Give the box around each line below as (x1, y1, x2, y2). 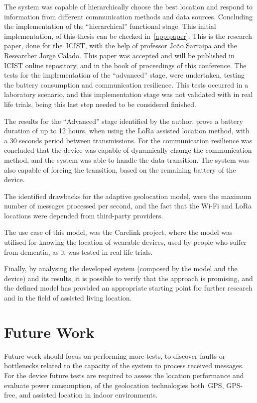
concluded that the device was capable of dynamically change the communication (4, 145, 252, 155)
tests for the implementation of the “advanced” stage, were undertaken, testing (4, 70, 245, 80)
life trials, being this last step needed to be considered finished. (4, 99, 196, 109)
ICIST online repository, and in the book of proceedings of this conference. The (4, 60, 247, 70)
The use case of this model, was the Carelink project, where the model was (4, 227, 233, 237)
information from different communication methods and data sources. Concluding (4, 11, 253, 21)
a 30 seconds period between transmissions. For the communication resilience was (4, 135, 253, 145)
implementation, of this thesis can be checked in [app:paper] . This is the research (4, 30, 252, 41)
